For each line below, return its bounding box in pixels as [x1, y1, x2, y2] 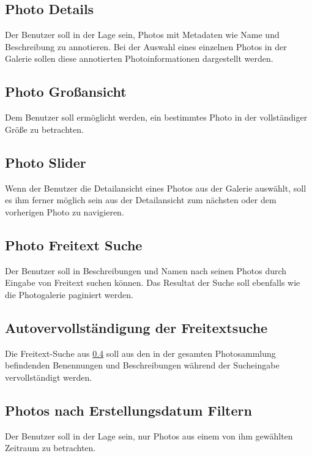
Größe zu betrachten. [5, 122, 84, 135]
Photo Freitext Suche [5, 235, 143, 254]
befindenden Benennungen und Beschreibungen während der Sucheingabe [5, 359, 280, 372]
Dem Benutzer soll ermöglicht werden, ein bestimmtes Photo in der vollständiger [5, 111, 308, 124]
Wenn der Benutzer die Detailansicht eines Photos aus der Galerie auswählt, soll [5, 181, 306, 194]
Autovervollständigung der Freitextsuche [5, 318, 268, 337]
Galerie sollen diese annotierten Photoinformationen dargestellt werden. [5, 52, 273, 65]
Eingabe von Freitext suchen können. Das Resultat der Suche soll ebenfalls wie [5, 276, 300, 289]
